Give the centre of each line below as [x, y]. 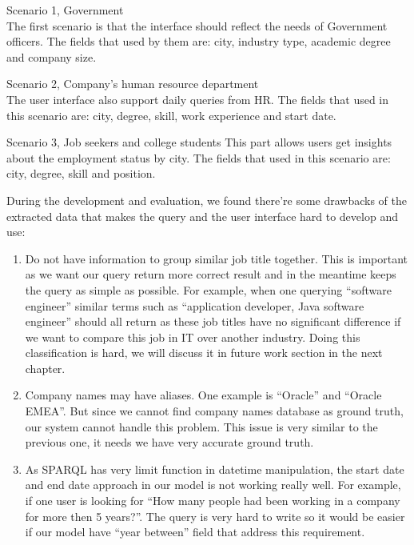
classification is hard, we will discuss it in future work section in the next [204, 353]
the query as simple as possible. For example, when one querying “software [208, 289]
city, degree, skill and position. [81, 173]
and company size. [52, 56]
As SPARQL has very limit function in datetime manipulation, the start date [215, 469]
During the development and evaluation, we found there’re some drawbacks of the [207, 200]
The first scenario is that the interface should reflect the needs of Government [197, 25]
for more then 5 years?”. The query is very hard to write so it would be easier [215, 516]
